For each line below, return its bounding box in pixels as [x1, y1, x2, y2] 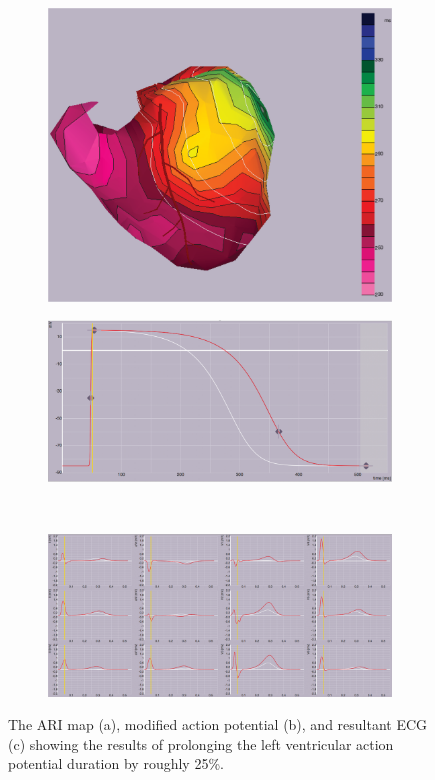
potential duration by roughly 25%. [8, 753, 224, 774]
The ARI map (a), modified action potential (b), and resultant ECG [8, 714, 428, 735]
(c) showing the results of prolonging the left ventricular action [8, 733, 394, 754]
